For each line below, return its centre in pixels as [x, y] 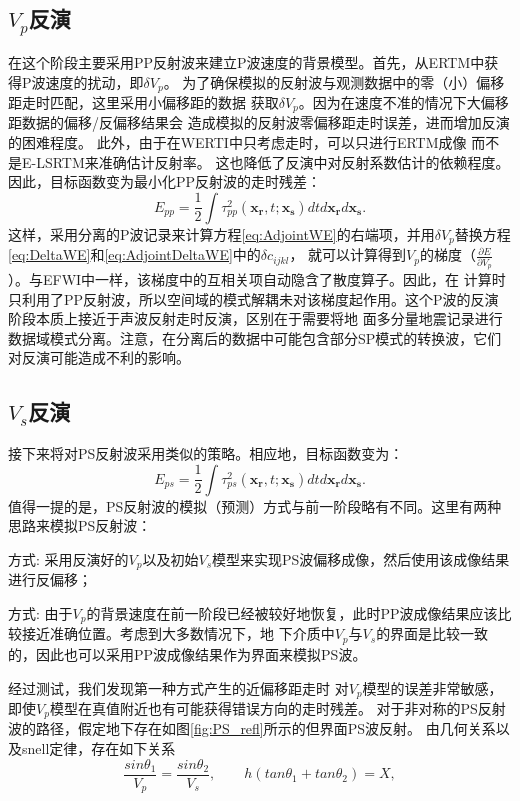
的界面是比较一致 [432, 633]
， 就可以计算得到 [348, 254]
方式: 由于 [40, 613]
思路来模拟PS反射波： [80, 525]
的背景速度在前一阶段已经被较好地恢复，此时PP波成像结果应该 [292, 613]
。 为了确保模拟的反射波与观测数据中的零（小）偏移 [334, 81]
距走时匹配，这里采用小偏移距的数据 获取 [143, 102]
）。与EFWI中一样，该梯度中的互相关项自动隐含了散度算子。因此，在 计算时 [257, 279]
